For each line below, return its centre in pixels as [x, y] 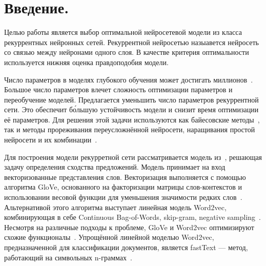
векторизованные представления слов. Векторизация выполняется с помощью [125, 177]
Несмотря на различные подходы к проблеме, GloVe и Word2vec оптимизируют [129, 227]
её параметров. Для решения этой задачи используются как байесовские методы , [132, 119]
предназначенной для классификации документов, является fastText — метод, [126, 247]
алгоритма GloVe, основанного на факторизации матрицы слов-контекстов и [123, 187]
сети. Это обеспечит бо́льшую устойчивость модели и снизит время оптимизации [131, 109]
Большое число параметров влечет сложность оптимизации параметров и [118, 89]
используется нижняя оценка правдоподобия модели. [86, 62]
